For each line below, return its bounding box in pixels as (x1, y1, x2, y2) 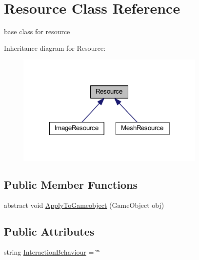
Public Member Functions (4, 177, 138, 192)
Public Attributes (4, 224, 95, 239)
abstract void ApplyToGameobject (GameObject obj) (4, 200, 164, 210)
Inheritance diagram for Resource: (4, 42, 106, 53)
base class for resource (4, 26, 70, 37)
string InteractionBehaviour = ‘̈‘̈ (4, 246, 100, 257)
